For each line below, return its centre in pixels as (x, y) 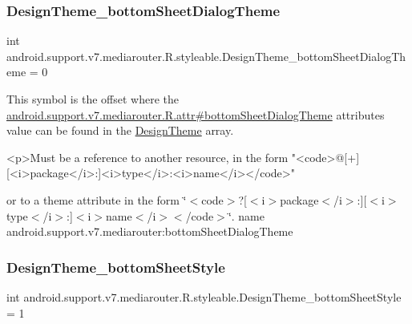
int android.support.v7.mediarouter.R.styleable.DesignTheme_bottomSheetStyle (204, 296)
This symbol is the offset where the (93, 99)
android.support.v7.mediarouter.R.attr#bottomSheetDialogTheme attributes (196, 114)
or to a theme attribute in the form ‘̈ (97, 199)
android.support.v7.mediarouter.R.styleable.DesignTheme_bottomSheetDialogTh (206, 56)
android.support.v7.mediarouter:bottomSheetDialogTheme (150, 231)
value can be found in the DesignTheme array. (120, 130)
